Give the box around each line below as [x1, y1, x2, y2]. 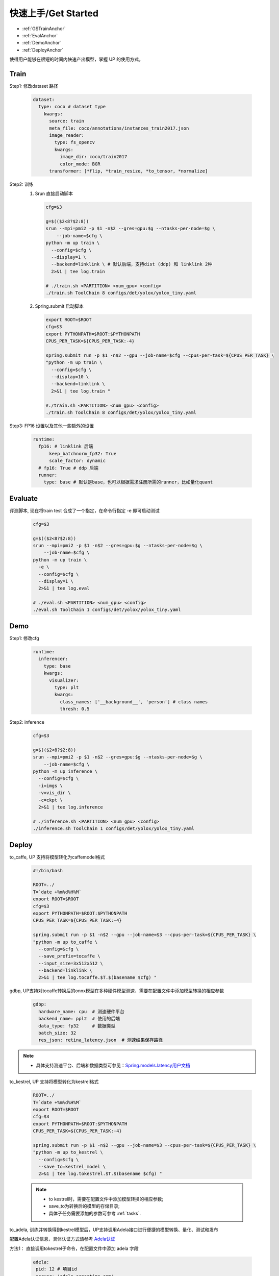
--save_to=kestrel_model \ [38, 1164, 106, 1170]
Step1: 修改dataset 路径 [9, 83, 59, 89]
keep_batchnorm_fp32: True [49, 451, 117, 456]
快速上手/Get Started [9, 8, 99, 19]
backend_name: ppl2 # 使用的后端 [38, 1016, 120, 1022]
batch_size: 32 [38, 1030, 77, 1036]
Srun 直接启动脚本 [35, 190, 73, 197]
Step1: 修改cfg [9, 635, 39, 641]
